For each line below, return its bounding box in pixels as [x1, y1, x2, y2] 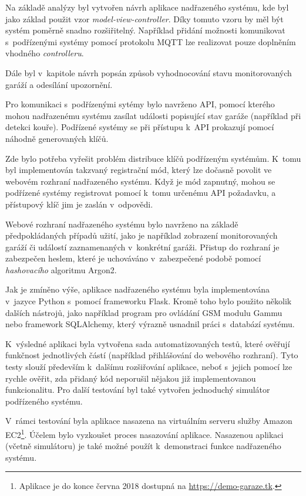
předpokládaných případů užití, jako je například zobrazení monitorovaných [5, 229, 278, 242]
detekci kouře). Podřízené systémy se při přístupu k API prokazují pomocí [5, 121, 274, 133]
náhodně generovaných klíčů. [5, 132, 109, 144]
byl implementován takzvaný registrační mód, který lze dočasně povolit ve [5, 164, 272, 176]
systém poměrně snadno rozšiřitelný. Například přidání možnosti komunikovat [5, 24, 285, 36]
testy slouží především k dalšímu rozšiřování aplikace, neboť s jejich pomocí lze [5, 361, 292, 373]
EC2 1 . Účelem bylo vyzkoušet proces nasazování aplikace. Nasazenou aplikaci [5, 427, 284, 440]
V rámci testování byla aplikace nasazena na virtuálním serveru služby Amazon [5, 415, 292, 427]
